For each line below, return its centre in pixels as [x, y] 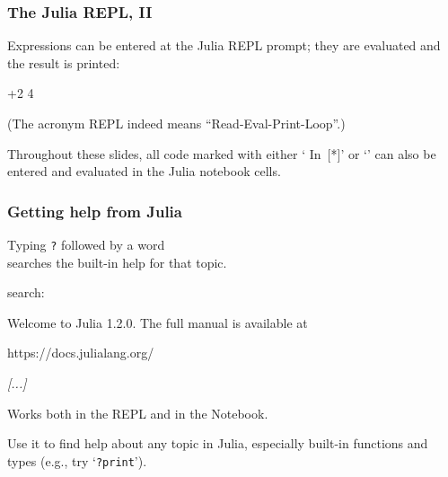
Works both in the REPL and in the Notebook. [138, 413]
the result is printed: [64, 62]
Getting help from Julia [95, 211]
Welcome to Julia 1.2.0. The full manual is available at [158, 322]
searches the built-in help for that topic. [117, 262]
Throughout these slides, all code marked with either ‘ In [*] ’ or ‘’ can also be [222, 153]
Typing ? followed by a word [86, 244]
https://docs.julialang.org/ [81, 353]
